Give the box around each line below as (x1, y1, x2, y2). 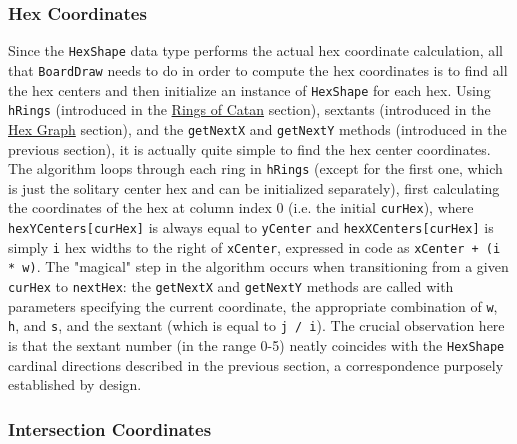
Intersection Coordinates (8, 416, 212, 441)
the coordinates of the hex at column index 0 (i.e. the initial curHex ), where (8, 197, 474, 218)
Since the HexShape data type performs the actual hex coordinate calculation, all (8, 40, 503, 61)
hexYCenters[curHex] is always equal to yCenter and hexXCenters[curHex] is (8, 217, 494, 237)
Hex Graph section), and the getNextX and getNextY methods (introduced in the (8, 118, 507, 139)
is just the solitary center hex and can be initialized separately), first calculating (8, 177, 500, 198)
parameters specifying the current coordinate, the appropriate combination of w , (8, 295, 498, 316)
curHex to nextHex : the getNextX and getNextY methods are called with (8, 275, 454, 296)
